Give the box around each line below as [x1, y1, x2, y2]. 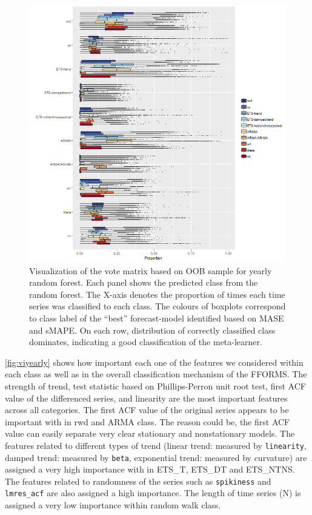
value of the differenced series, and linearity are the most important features [5, 391, 288, 404]
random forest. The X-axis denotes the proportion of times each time [29, 288, 285, 300]
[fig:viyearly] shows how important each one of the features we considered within [5, 355, 304, 368]
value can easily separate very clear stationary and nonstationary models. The [5, 427, 295, 440]
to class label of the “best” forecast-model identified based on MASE [29, 311, 284, 324]
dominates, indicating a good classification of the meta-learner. [29, 335, 262, 348]
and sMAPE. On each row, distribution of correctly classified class [29, 323, 276, 336]
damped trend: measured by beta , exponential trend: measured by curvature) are [5, 451, 307, 463]
